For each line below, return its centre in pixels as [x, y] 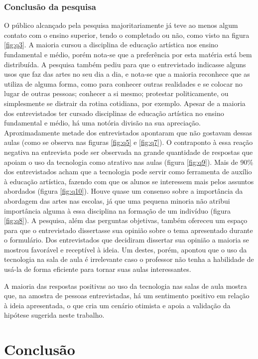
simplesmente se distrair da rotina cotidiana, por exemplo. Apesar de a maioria [125, 103]
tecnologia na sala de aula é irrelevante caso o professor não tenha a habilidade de [129, 259]
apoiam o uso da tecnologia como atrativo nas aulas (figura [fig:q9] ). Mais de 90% [129, 162]
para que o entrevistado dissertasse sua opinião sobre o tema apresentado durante [129, 230]
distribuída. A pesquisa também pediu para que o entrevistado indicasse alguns [125, 64]
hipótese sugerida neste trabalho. [54, 315]
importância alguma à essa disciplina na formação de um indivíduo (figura [117, 210]
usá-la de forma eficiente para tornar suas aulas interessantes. [98, 269]
